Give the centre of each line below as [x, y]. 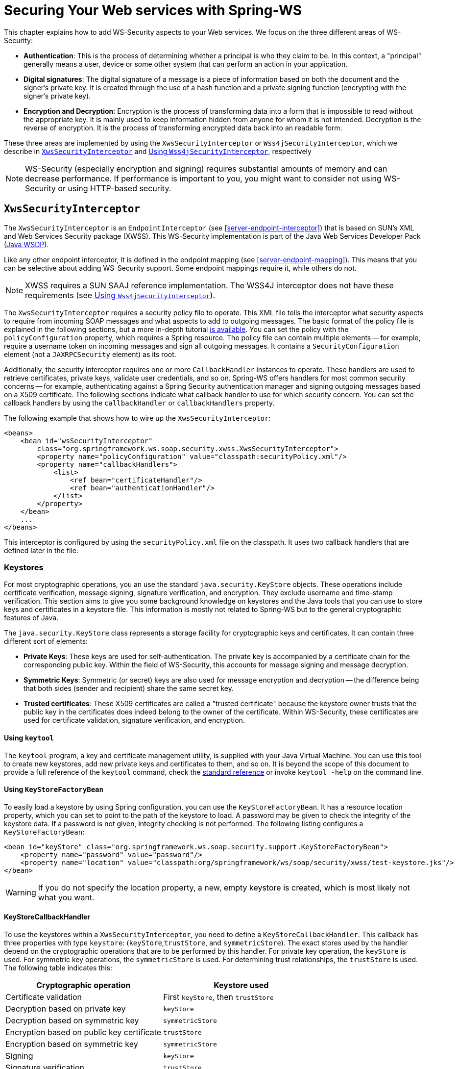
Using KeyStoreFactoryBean [54, 789]
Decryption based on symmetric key [72, 1020]
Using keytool [29, 738]
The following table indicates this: [58, 968]
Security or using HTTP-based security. [98, 188]
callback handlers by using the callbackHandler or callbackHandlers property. [139, 403]
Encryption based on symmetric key [72, 1044]
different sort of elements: [46, 641]
